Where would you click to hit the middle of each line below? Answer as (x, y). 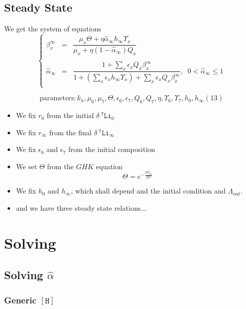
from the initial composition (112, 149)
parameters (57, 99)
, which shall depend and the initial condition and (148, 191)
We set (27, 166)
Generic (20, 300)
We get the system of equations (53, 29)
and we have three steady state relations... (81, 207)
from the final (70, 132)
